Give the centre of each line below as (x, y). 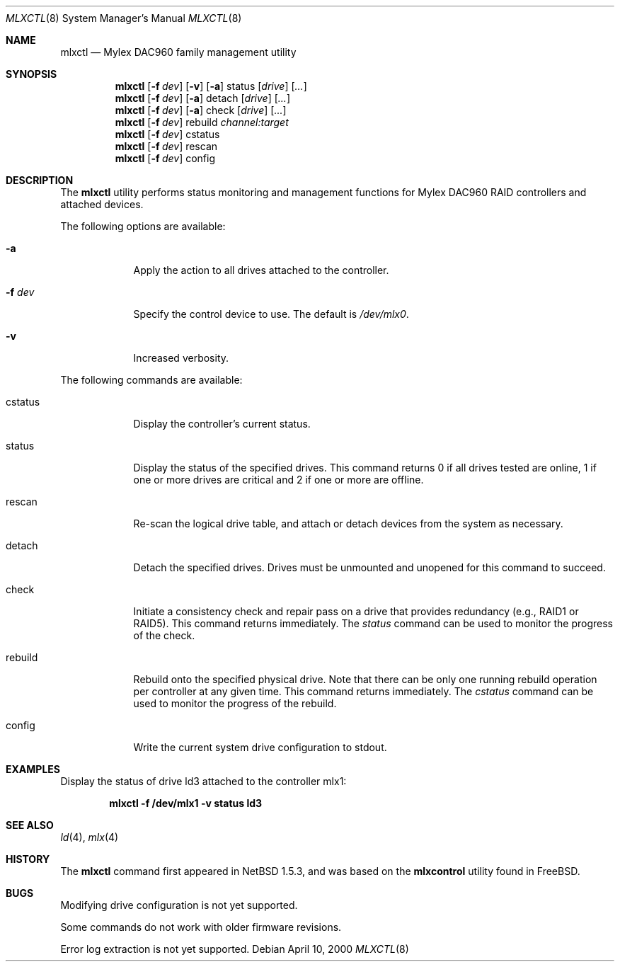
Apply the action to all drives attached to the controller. (261, 270)
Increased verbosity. (181, 358)
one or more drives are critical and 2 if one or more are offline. (279, 480)
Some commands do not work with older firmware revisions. (201, 927)
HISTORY (28, 859)
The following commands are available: (151, 380)
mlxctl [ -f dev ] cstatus (167, 134)
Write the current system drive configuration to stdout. (260, 747)
